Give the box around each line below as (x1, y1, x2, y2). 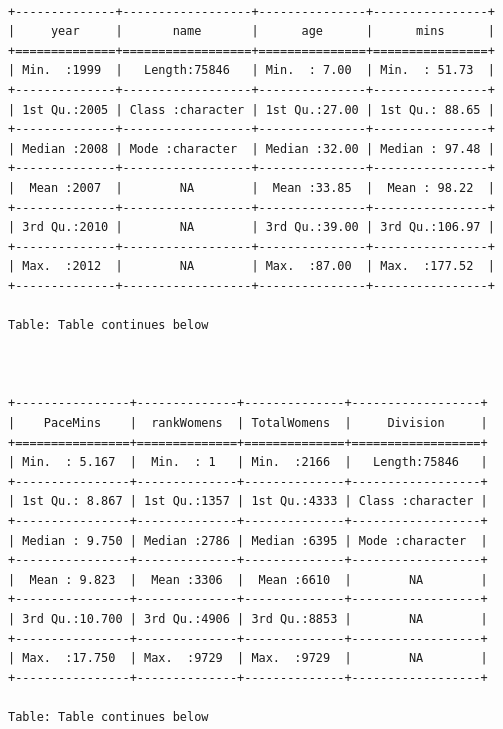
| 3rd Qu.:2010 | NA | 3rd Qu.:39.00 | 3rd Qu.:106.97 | (8, 220, 495, 235)
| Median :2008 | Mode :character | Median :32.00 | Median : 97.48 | (8, 141, 495, 156)
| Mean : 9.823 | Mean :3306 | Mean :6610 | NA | (8, 572, 488, 587)
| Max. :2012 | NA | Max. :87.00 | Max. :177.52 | (8, 259, 495, 274)
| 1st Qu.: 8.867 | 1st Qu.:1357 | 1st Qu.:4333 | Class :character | (8, 494, 488, 509)
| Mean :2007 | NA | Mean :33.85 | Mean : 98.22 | (8, 180, 495, 195)
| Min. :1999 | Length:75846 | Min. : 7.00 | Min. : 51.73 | (8, 63, 495, 78)
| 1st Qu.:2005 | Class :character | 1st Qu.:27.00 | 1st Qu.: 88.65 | (8, 102, 495, 117)
